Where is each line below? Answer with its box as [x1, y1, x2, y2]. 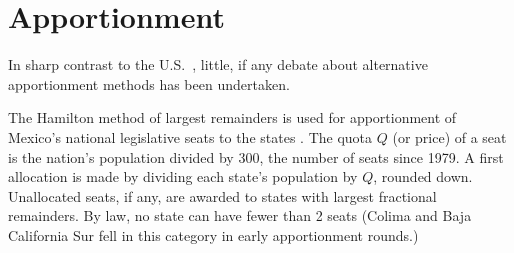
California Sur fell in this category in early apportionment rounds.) [8, 224, 419, 245]
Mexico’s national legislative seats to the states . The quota [8, 126, 373, 147]
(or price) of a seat [392, 126, 507, 147]
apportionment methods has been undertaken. [8, 73, 290, 94]
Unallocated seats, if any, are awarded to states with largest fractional [8, 185, 437, 206]
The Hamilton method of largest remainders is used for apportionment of [8, 107, 457, 128]
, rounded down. [373, 166, 473, 187]
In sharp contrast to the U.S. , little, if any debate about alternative [8, 54, 428, 75]
